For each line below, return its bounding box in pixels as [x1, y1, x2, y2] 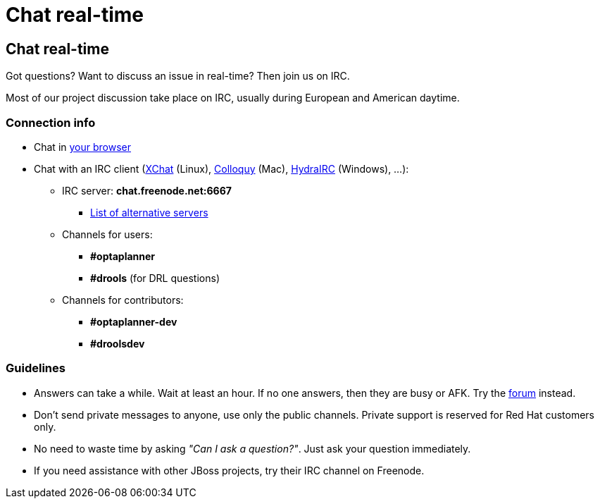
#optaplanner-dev [90, 315, 177, 328]
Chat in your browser [34, 140, 131, 153]
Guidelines [6, 361, 65, 376]
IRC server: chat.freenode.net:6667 [62, 184, 232, 197]
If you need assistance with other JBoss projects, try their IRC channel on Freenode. [34, 464, 425, 477]
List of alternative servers [90, 206, 208, 219]
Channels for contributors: [62, 293, 184, 306]
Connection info [6, 115, 96, 130]
